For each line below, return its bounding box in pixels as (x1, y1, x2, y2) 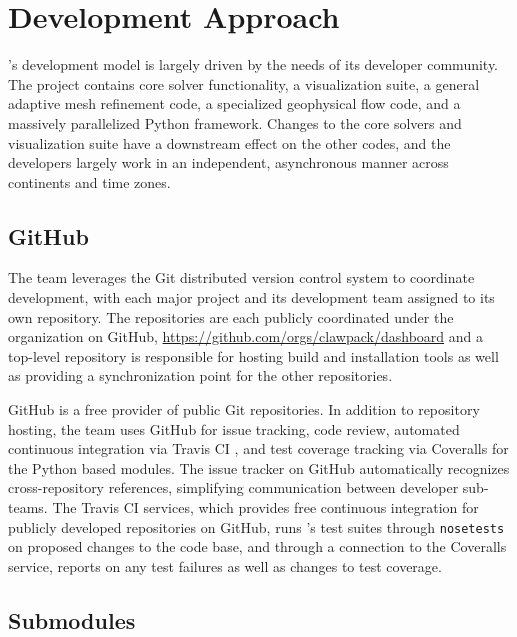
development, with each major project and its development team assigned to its (8, 287, 495, 308)
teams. (8, 497, 48, 518)
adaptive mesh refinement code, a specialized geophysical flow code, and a (8, 93, 461, 114)
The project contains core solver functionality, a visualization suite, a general (8, 73, 480, 94)
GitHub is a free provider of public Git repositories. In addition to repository (8, 399, 480, 420)
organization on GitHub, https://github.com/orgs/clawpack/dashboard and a (8, 326, 483, 347)
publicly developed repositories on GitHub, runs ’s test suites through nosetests (8, 516, 505, 537)
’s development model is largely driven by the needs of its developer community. (8, 54, 499, 75)
